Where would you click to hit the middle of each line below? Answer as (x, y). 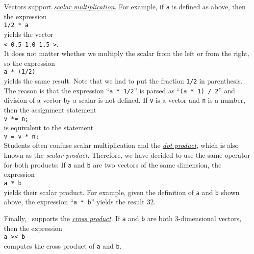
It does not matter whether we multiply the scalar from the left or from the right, (127, 53)
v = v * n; (22, 136)
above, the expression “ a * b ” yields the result (74, 202)
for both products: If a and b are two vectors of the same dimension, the (113, 164)
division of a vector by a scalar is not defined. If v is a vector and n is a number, (125, 100)
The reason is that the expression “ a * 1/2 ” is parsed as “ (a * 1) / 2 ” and (120, 90)
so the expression (30, 63)
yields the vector (29, 34)
